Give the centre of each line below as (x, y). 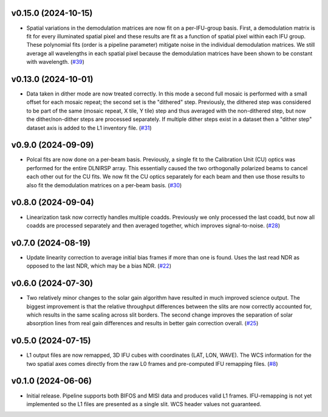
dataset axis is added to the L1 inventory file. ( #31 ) (89, 128)
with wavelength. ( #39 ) (56, 62)
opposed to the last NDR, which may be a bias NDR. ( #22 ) (99, 266)
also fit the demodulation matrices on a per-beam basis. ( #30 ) (104, 185)
